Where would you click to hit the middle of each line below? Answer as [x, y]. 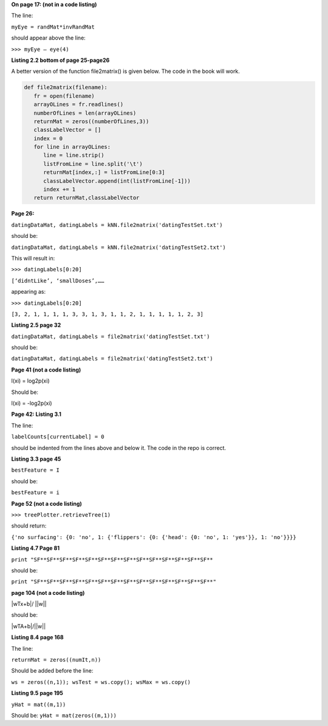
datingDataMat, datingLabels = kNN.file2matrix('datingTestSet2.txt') [118, 247]
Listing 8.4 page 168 [37, 637]
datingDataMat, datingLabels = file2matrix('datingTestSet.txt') [111, 336]
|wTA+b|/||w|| [29, 626]
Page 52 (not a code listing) [46, 503]
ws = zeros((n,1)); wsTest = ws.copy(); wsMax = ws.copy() [101, 682]
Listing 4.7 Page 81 [36, 548]
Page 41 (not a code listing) [46, 370]
